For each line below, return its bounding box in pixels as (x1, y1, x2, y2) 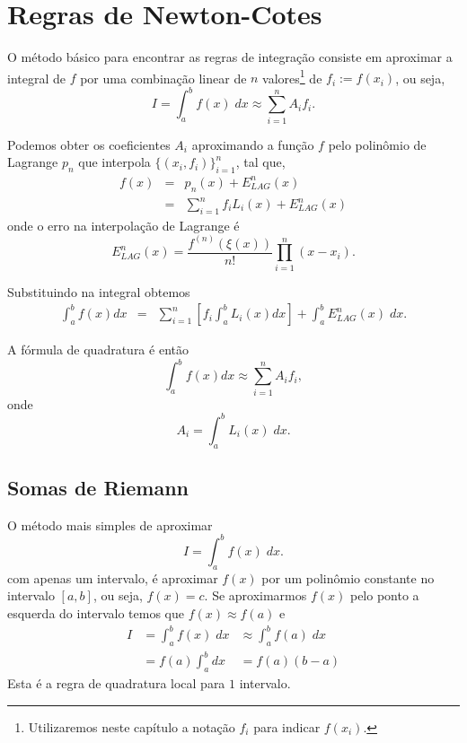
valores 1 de (262, 66, 322, 87)
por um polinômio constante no (261, 568, 435, 587)
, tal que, (235, 153, 286, 171)
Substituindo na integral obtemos (7, 282, 190, 301)
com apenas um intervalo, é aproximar (7, 568, 218, 587)
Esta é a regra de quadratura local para (7, 674, 225, 693)
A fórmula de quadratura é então (7, 340, 189, 359)
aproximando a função (191, 135, 314, 153)
